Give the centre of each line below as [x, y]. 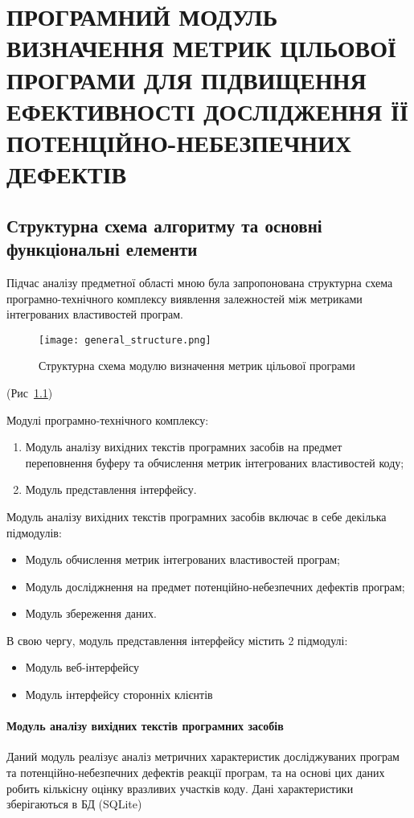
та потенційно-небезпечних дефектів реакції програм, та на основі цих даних [196, 773]
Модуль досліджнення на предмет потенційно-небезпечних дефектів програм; [215, 586]
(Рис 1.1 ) [30, 392]
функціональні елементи [102, 249]
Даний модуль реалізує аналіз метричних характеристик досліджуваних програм [203, 756]
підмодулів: [34, 532]
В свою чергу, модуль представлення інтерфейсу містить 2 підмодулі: [177, 640]
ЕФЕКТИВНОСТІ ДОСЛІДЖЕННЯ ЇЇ [207, 111]
